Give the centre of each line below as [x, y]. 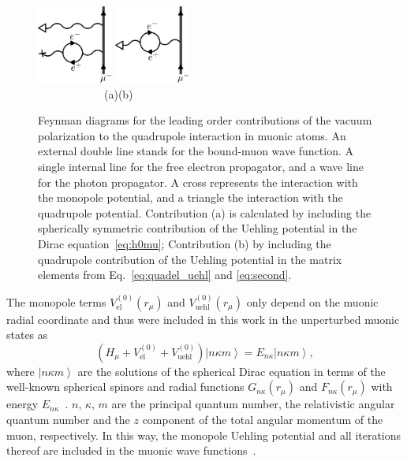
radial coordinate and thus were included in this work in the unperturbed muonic [203, 319]
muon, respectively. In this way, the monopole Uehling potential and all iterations [204, 435]
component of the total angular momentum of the [263, 419]
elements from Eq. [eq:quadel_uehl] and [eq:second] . [165, 275]
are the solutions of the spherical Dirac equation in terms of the [232, 371]
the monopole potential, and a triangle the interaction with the [190, 197]
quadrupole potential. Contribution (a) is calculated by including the [205, 212]
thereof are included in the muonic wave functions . [131, 450]
